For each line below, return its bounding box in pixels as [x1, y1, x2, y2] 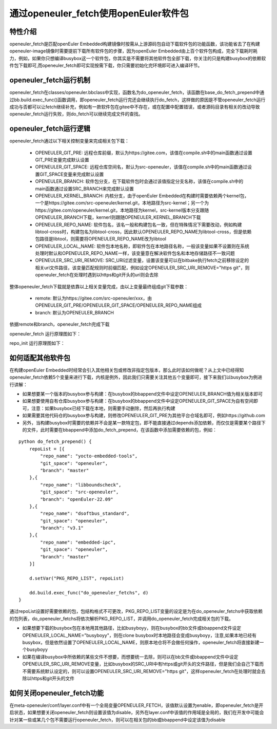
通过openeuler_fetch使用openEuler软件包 [9, 8, 189, 19]
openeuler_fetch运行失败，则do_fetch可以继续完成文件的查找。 [9, 111, 143, 117]
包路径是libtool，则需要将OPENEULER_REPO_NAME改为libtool [35, 236, 167, 242]
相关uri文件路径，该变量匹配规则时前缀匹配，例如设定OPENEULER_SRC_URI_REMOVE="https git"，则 [35, 265, 250, 271]
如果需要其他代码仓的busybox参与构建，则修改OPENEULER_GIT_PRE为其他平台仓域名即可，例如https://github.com [22, 413, 265, 419]
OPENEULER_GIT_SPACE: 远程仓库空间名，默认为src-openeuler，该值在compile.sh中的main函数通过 [35, 164, 248, 170]
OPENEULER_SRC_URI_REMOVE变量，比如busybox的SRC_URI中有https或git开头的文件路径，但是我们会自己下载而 [22, 661, 264, 667]
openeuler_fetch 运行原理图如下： [9, 330, 82, 337]
